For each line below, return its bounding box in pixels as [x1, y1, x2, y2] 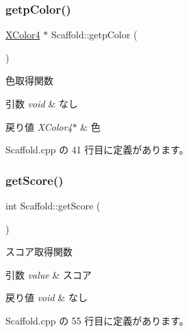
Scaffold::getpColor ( [51, 27, 137, 42]
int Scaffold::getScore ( [5, 199, 100, 212]
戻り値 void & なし [5, 290, 88, 305]
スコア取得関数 [5, 244, 72, 259]
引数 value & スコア [5, 267, 92, 281]
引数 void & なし [5, 97, 78, 110]
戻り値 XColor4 [5, 119, 72, 133]
